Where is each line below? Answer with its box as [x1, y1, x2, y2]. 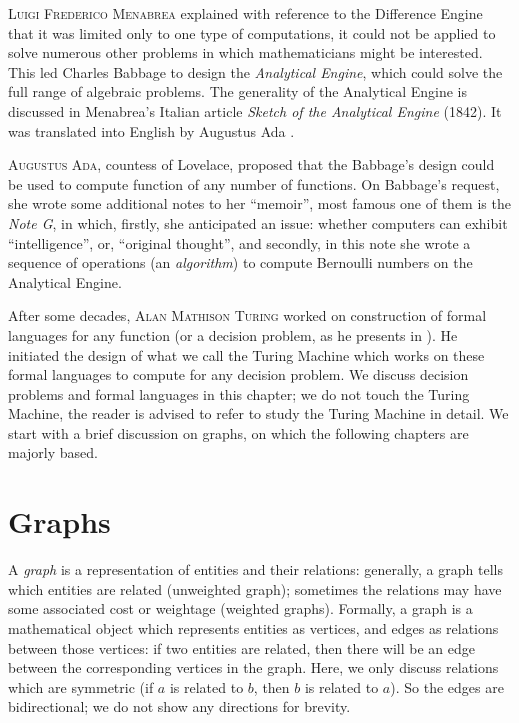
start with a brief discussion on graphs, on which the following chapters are [8, 422, 469, 443]
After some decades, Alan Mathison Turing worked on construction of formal [8, 305, 487, 326]
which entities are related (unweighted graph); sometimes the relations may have [8, 578, 502, 599]
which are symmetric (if [8, 676, 154, 697]
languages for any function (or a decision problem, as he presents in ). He [8, 324, 458, 345]
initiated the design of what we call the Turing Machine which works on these [8, 344, 485, 365]
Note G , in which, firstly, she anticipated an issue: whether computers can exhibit [8, 212, 508, 233]
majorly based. [8, 442, 98, 463]
